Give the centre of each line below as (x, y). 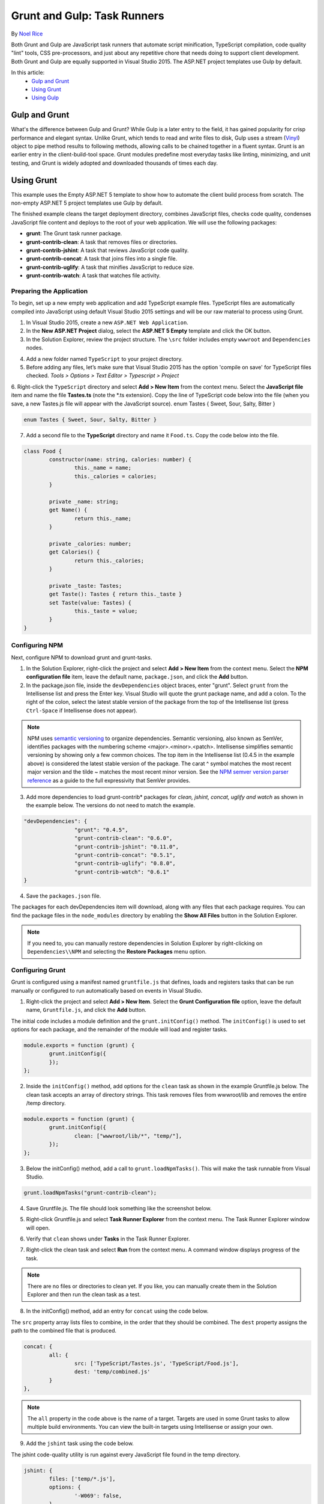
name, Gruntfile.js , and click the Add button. (86, 1010)
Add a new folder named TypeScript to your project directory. (104, 359)
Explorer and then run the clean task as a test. (84, 1295)
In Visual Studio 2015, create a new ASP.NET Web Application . (107, 322)
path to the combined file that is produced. (64, 1331)
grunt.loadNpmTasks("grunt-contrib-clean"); (90, 1192)
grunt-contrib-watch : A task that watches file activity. (94, 276)
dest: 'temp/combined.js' (112, 1372)
